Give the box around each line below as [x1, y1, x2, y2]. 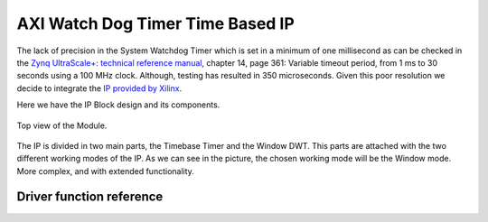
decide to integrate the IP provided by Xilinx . [16, 82, 183, 94]
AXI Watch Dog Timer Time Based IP [16, 14, 296, 33]
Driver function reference [16, 190, 164, 205]
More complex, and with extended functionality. [16, 165, 194, 176]
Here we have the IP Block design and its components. [16, 99, 221, 110]
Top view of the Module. [16, 120, 108, 131]
